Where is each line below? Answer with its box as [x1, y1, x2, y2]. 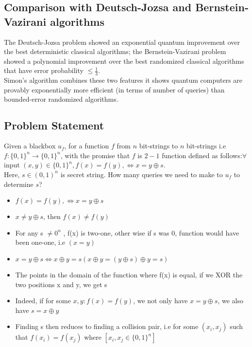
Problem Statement [4, 118, 104, 133]
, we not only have [133, 295, 188, 306]
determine [4, 179, 34, 189]
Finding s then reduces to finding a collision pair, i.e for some [15, 321, 199, 331]
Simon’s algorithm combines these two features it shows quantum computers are [4, 75, 243, 85]
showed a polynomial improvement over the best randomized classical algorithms [4, 55, 244, 66]
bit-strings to [139, 141, 178, 151]
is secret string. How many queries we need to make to [60, 169, 223, 179]
